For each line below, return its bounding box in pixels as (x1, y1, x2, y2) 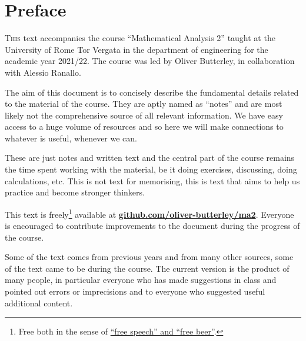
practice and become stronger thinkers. (5, 186, 145, 198)
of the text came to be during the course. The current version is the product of (5, 262, 290, 274)
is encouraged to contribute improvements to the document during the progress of (5, 220, 300, 232)
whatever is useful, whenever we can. (5, 131, 137, 144)
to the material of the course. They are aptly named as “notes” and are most (5, 97, 282, 110)
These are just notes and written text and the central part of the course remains (5, 151, 295, 164)
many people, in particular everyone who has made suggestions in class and (5, 274, 277, 286)
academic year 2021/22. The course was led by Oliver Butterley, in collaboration (5, 55, 295, 67)
